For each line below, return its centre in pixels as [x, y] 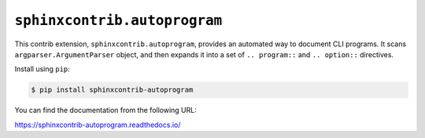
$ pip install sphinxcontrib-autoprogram [112, 90]
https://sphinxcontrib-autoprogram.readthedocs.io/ [98, 125]
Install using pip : [42, 69]
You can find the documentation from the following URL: [105, 111]
